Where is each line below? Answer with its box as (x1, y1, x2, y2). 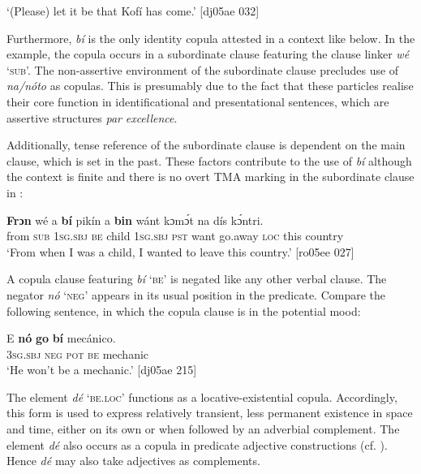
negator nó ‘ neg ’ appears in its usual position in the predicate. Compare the (6, 286, 386, 303)
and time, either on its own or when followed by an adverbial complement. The (6, 420, 400, 437)
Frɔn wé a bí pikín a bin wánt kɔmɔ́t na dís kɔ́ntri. (6, 211, 264, 228)
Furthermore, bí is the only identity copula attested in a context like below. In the (6, 29, 415, 46)
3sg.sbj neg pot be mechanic (6, 345, 149, 362)
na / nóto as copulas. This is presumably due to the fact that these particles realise (6, 77, 414, 94)
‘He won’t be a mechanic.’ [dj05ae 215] (6, 361, 197, 378)
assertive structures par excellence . (6, 109, 178, 126)
